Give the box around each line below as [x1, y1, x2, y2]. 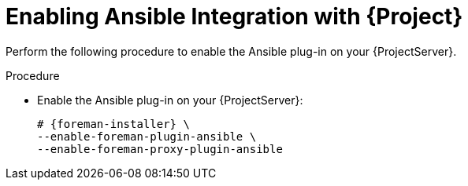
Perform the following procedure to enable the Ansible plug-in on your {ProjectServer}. [6, 44, 457, 58]
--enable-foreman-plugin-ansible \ [37, 129, 257, 143]
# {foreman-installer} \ [37, 117, 190, 130]
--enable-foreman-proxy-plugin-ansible [37, 142, 283, 155]
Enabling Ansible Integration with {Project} [6, 3, 463, 30]
